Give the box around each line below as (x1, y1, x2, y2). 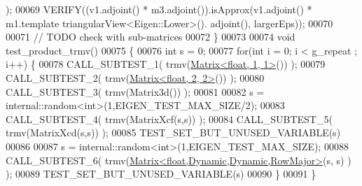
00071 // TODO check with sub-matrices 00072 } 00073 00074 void (6, 29, 295, 44)
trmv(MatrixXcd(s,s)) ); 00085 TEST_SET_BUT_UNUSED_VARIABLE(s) (6, 125, 341, 140)
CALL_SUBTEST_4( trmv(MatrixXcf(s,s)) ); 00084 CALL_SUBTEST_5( (6, 111, 333, 126)
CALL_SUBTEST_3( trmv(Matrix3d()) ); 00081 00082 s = (6, 84, 265, 99)
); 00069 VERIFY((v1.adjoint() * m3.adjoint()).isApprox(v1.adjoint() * (6, 2, 312, 16)
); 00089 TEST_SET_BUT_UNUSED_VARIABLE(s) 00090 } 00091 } (6, 166, 316, 181)
